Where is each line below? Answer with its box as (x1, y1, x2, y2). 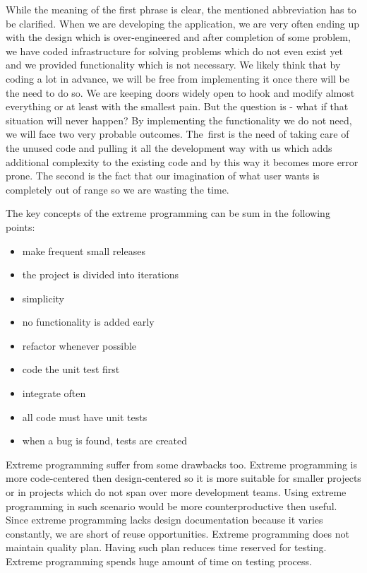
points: (6, 219, 35, 234)
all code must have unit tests (22, 409, 148, 424)
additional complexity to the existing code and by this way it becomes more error (6, 154, 359, 169)
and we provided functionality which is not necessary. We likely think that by (6, 57, 341, 72)
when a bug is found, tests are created (22, 433, 188, 448)
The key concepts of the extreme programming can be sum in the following (6, 206, 330, 220)
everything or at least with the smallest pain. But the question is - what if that (6, 99, 349, 114)
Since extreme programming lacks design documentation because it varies (6, 512, 323, 527)
